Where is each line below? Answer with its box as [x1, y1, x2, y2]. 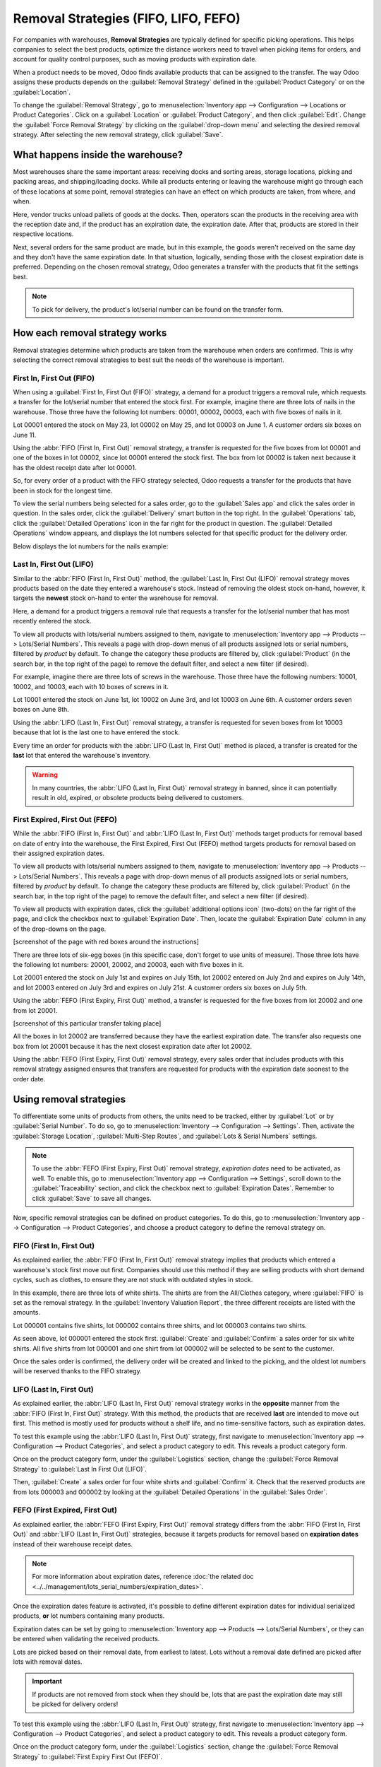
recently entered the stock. [13, 617, 92, 626]
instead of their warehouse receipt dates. [13, 1539, 133, 1548]
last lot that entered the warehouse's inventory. [13, 751, 151, 759]
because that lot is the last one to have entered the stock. [13, 728, 180, 736]
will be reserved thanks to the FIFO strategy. [13, 1367, 142, 1375]
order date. [13, 1074, 46, 1083]
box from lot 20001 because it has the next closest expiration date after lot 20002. [13, 1042, 253, 1050]
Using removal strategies [13, 1093, 126, 1105]
